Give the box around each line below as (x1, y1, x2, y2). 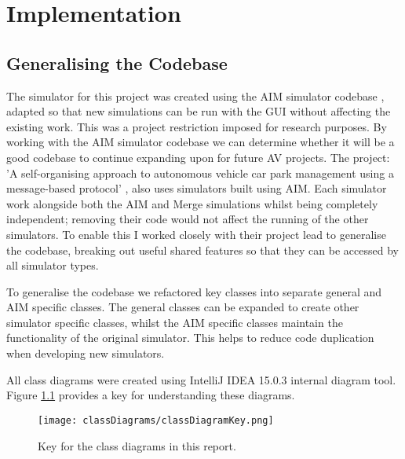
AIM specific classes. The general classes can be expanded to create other (6, 299, 359, 315)
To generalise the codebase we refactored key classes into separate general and (6, 283, 382, 299)
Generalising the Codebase (6, 50, 228, 75)
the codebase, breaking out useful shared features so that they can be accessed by (6, 241, 399, 258)
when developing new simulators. (6, 345, 165, 362)
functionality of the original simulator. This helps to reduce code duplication (6, 329, 374, 346)
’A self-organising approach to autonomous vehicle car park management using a (6, 164, 394, 181)
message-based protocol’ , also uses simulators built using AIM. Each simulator (6, 180, 387, 196)
